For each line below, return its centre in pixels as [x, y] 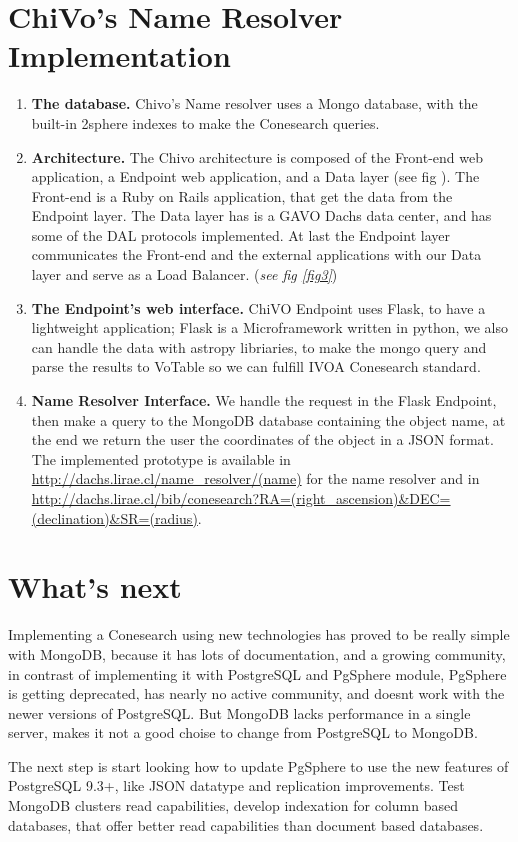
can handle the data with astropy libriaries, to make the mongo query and [259, 346]
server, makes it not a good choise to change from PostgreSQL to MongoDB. [243, 732]
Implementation [119, 55]
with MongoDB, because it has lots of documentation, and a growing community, [257, 653]
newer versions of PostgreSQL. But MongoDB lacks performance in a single [239, 712]
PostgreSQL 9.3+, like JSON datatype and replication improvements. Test [236, 785]
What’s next [95, 586]
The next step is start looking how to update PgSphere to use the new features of [258, 765]
